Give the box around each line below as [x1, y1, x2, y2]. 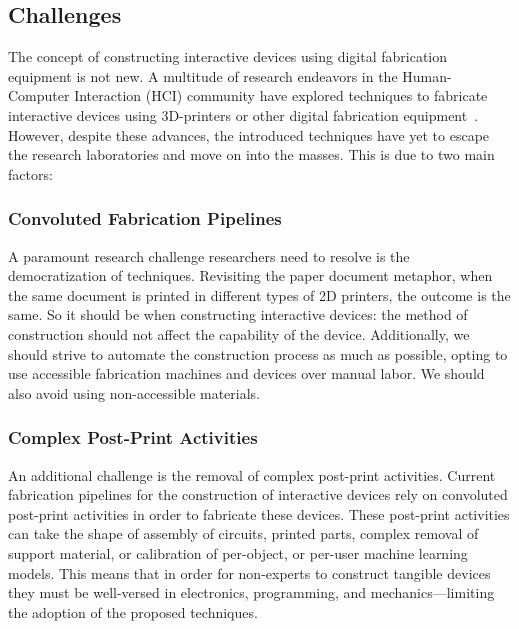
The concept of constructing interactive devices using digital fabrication [8, 46, 448, 67]
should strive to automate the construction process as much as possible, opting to [8, 343, 508, 364]
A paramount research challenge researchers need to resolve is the [8, 245, 410, 266]
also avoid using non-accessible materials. [8, 382, 261, 403]
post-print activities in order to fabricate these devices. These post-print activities [8, 503, 510, 524]
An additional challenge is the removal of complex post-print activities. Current [8, 464, 496, 485]
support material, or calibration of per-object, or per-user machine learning [8, 542, 468, 563]
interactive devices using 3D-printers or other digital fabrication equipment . [8, 104, 479, 125]
